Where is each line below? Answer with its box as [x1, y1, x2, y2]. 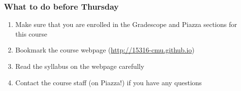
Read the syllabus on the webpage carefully [15, 61, 145, 71]
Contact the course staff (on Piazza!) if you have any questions [15, 77, 202, 87]
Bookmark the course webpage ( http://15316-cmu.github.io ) [15, 45, 194, 55]
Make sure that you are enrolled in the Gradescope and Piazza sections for [15, 19, 237, 29]
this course [15, 28, 48, 39]
